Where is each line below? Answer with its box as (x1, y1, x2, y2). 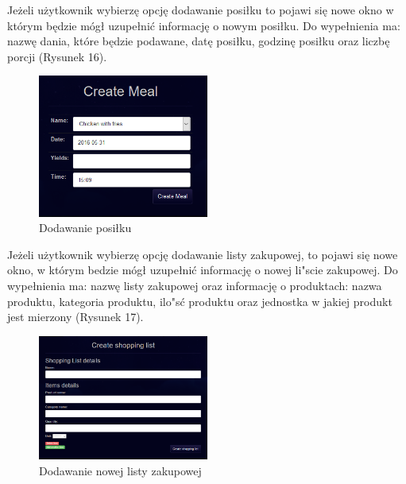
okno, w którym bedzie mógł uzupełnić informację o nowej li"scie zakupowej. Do (7, 261, 398, 278)
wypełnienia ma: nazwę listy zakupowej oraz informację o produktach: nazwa (7, 277, 382, 294)
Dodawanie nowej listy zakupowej (39, 462, 202, 478)
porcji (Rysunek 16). (7, 48, 107, 64)
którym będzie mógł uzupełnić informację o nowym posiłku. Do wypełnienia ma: (7, 17, 400, 33)
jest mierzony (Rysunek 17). (7, 308, 144, 325)
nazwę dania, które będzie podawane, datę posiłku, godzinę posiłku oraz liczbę (7, 33, 390, 49)
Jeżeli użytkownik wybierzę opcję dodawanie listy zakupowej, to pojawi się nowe (7, 246, 398, 262)
